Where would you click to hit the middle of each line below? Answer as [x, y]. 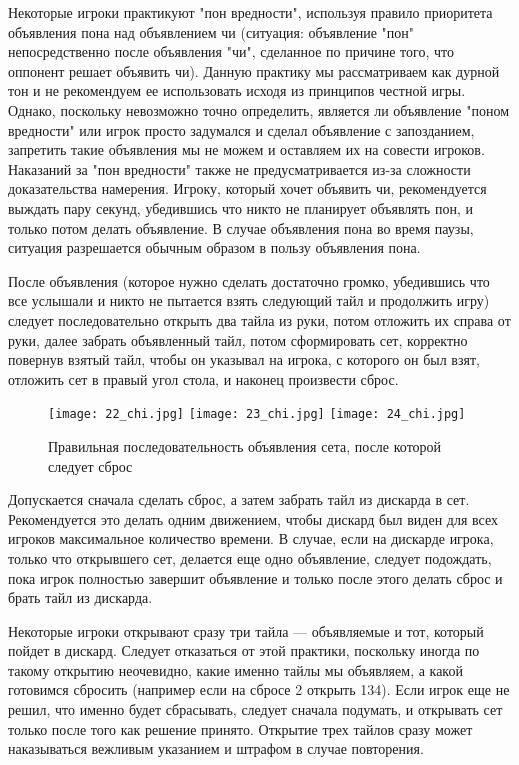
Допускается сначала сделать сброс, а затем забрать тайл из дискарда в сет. [239, 499]
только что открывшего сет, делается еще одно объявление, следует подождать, [250, 557]
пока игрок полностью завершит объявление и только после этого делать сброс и [255, 577]
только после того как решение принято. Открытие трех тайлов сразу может [240, 728]
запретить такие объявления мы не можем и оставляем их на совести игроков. [246, 149]
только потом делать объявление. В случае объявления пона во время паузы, [241, 227]
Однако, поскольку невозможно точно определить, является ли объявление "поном [259, 109]
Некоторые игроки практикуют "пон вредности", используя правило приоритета [250, 12]
